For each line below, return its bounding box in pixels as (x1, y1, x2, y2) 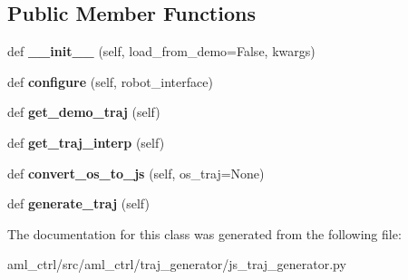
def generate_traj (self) (7, 194, 150, 213)
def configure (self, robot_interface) (7, 72, 213, 91)
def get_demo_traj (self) (7, 102, 160, 121)
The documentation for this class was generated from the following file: (7, 224, 402, 243)
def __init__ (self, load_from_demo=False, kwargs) (7, 42, 316, 61)
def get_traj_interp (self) (7, 132, 165, 151)
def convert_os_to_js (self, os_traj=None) (7, 163, 265, 182)
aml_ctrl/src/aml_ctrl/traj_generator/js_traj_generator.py (7, 255, 346, 274)
